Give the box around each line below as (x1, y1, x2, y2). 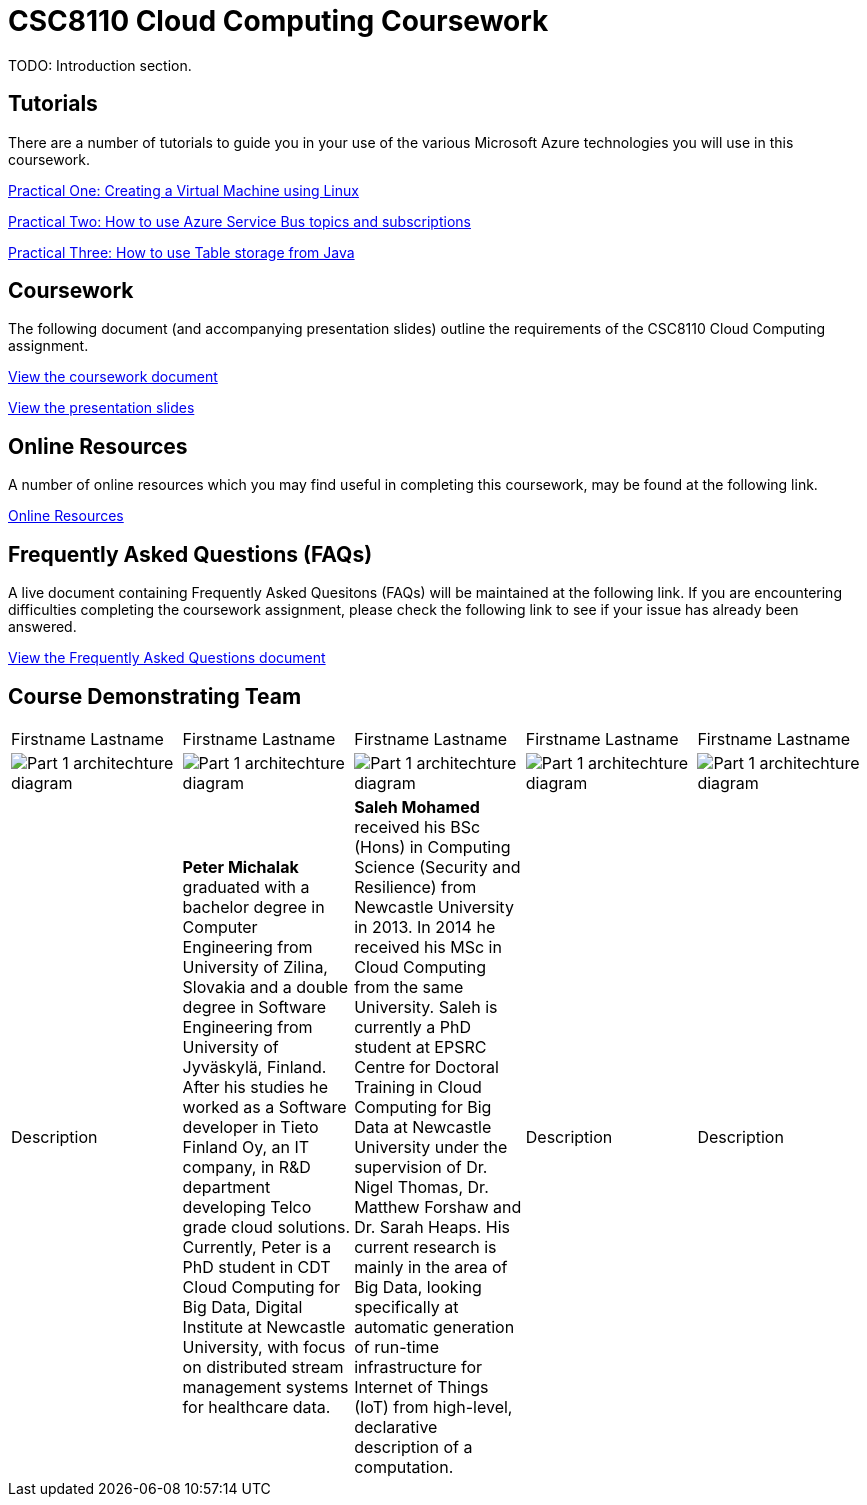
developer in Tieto (182, 1116, 319, 1137)
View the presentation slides (8, 399, 195, 417)
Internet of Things (354, 1376, 489, 1397)
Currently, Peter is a (182, 1236, 332, 1257)
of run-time (354, 1336, 439, 1357)
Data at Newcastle (354, 1116, 492, 1137)
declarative (354, 1416, 438, 1437)
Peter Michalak (182, 856, 299, 877)
